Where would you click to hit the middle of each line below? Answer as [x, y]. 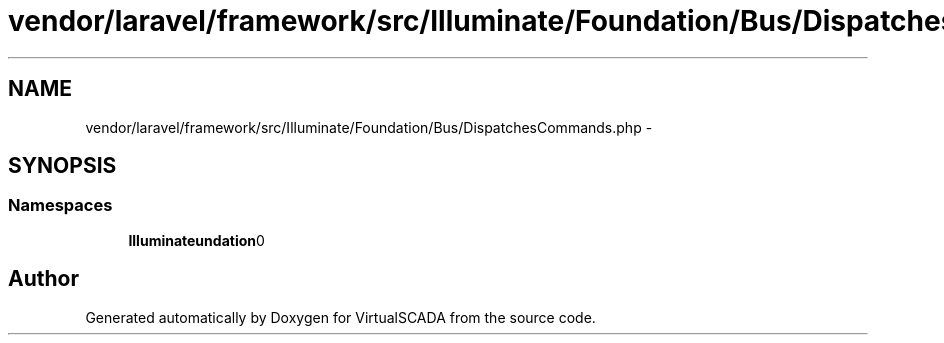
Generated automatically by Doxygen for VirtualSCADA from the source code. [340, 317]
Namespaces [60, 205]
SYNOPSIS [62, 166]
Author [43, 279]
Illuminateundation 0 [196, 240]
